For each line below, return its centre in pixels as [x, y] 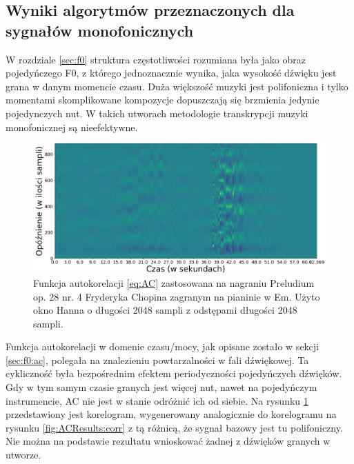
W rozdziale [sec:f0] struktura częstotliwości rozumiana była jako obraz [156, 59]
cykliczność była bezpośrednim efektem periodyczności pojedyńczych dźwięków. [174, 373]
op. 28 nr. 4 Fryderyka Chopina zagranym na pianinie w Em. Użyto [177, 296]
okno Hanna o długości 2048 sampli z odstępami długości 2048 [165, 310]
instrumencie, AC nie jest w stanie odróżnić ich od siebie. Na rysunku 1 [157, 400]
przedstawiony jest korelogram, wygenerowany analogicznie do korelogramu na [171, 414]
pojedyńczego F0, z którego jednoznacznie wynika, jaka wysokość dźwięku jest [171, 73]
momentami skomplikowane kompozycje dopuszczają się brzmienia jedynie [163, 100]
